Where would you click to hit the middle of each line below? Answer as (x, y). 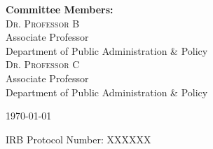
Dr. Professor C (43, 64)
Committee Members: (60, 9)
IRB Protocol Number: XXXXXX (78, 139)
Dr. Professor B (43, 23)
